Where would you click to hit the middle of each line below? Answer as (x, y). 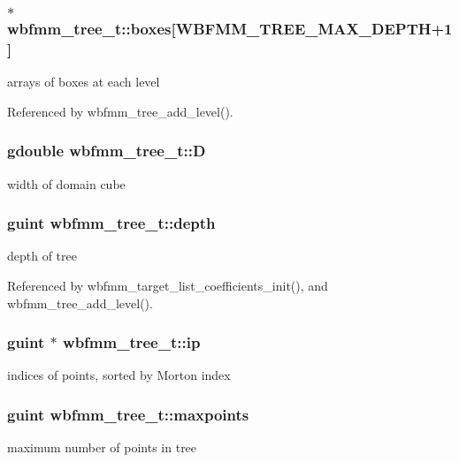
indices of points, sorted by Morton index (119, 375)
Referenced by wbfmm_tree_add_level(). (120, 111)
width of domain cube (66, 183)
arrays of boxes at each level (84, 82)
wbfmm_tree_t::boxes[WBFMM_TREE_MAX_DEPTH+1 (230, 28)
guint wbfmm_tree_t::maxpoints (128, 414)
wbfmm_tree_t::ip (132, 342)
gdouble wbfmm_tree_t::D (107, 151)
